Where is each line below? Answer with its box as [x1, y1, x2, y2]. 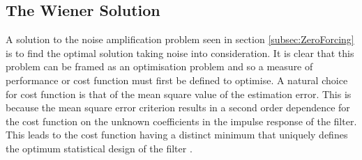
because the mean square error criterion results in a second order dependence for [6, 100, 350, 115]
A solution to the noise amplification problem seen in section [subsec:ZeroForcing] [6, 32, 354, 47]
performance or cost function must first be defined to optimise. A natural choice [6, 72, 348, 87]
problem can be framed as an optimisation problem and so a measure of [6, 59, 313, 74]
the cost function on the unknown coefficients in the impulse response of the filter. [6, 113, 357, 128]
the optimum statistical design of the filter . [6, 141, 193, 155]
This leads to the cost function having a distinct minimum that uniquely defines [6, 127, 348, 142]
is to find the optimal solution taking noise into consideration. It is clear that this [6, 45, 354, 60]
